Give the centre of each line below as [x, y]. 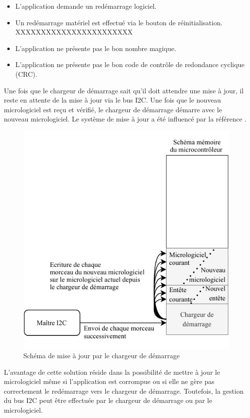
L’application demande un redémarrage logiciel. [86, 6]
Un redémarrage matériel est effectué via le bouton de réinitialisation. [119, 22]
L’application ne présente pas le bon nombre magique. [96, 48]
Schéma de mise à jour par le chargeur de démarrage [101, 356]
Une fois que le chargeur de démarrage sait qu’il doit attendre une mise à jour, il [124, 90]
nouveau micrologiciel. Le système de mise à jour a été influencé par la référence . [125, 119]
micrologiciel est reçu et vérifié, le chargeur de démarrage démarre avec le [113, 109]
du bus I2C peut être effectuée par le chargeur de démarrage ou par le [108, 400]
